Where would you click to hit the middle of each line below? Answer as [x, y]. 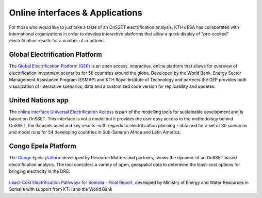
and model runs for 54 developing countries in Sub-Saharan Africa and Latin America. [95, 132]
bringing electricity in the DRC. [40, 171]
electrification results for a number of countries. [57, 41]
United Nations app [39, 100]
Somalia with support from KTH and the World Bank [61, 189]
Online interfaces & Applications [76, 13]
